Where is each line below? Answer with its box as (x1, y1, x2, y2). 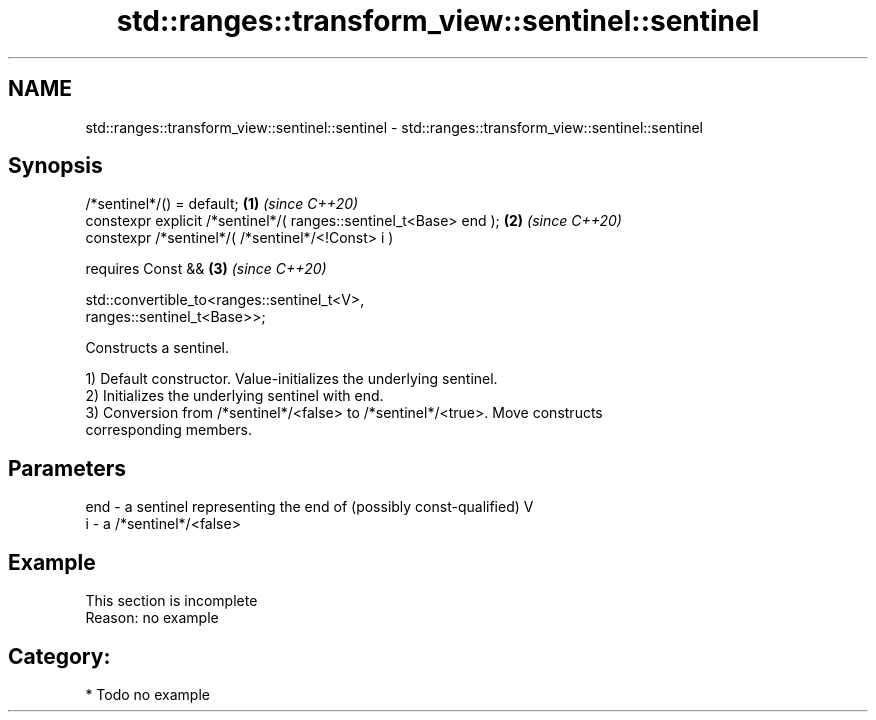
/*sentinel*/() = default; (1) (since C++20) (85, 195, 359, 213)
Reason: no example (85, 609, 219, 627)
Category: (8, 643, 111, 669)
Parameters (8, 455, 126, 481)
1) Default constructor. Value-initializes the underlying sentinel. (85, 370, 498, 388)
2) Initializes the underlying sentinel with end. (85, 387, 384, 405)
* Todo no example (85, 685, 210, 703)
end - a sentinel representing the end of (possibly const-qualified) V (85, 498, 534, 516)
